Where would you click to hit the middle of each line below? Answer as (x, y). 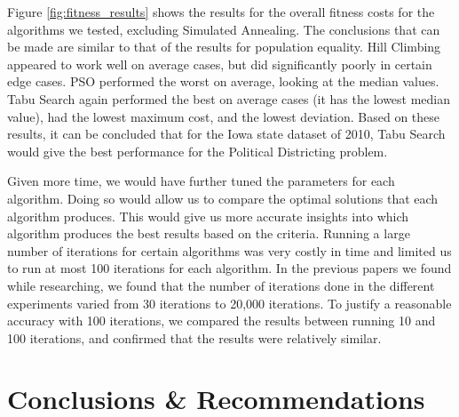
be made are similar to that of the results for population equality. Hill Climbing (224, 47)
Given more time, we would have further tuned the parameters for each (201, 181)
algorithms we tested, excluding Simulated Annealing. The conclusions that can (224, 29)
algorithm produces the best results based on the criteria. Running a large (209, 233)
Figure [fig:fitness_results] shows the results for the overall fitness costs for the (221, 12)
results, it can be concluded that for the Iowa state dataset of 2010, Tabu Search (226, 134)
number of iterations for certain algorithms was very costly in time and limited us (229, 250)
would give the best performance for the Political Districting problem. (198, 151)
